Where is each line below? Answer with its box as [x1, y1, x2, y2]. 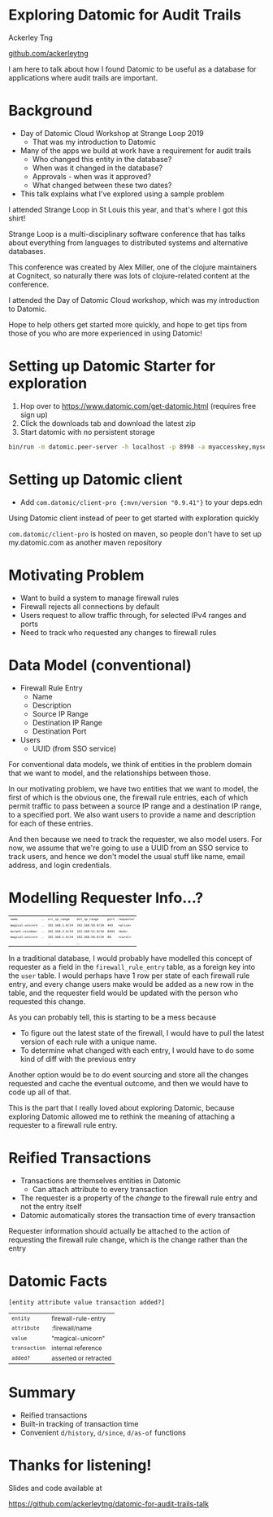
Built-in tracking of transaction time [19, 1418, 139, 1428]
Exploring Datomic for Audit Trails [8, 6, 241, 24]
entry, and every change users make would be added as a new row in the [8, 979, 254, 989]
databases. [8, 246, 46, 256]
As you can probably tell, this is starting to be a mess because [8, 1012, 217, 1022]
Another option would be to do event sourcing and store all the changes [8, 1069, 249, 1080]
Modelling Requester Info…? [8, 888, 204, 907]
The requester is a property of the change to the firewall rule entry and [19, 1193, 258, 1203]
